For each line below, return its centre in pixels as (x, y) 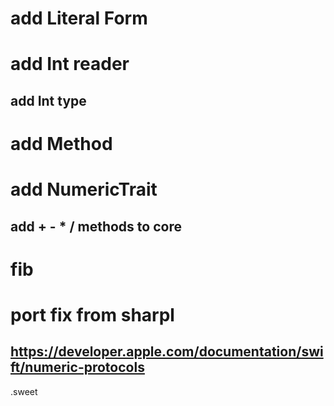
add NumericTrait (84, 189)
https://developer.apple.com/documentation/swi (167, 352)
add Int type (48, 100)
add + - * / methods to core (96, 226)
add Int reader (70, 64)
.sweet (24, 391)
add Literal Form (79, 18)
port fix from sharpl (92, 314)
